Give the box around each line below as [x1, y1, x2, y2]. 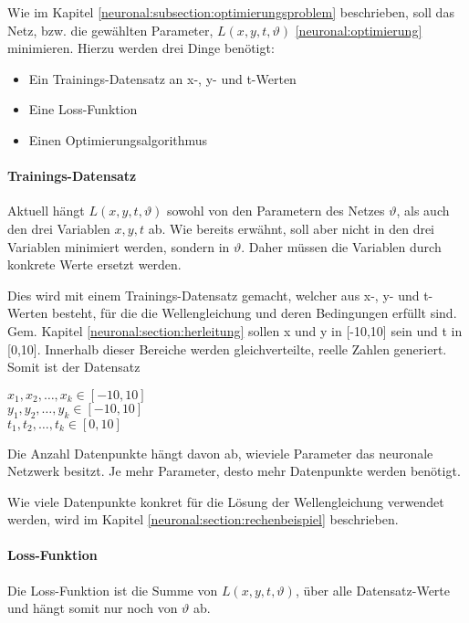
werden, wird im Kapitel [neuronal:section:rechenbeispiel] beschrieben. [7, 510, 399, 529]
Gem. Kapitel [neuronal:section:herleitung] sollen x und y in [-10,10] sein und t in [7, 321, 463, 340]
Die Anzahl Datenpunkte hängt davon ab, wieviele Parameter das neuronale [7, 443, 433, 462]
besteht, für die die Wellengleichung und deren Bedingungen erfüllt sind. [52, 303, 457, 322]
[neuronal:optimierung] [295, 20, 422, 39]
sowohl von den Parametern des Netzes [167, 201, 385, 220]
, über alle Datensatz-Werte [295, 580, 450, 599]
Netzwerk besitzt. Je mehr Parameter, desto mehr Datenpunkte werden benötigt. [7, 461, 461, 480]
